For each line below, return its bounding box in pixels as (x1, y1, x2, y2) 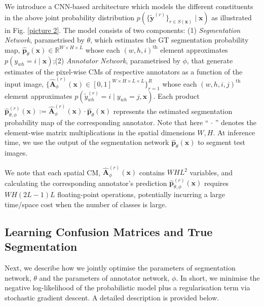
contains (139, 167, 165, 177)
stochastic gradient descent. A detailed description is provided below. (5, 292, 219, 302)
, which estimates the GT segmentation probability (90, 34, 249, 45)
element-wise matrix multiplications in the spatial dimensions (5, 127, 195, 137)
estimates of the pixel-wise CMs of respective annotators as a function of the (5, 66, 243, 76)
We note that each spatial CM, (5, 167, 101, 177)
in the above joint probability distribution (5, 12, 135, 22)
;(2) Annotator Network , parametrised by (53, 55, 180, 65)
